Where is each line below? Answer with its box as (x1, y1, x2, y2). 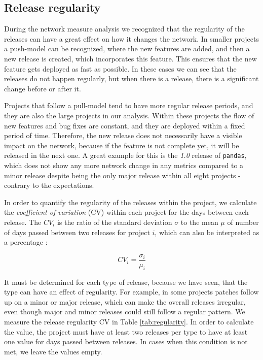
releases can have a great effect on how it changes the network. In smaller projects (4, 33, 259, 44)
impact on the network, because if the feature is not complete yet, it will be (4, 140, 239, 150)
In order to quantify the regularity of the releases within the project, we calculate (4, 197, 257, 207)
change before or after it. (4, 83, 81, 93)
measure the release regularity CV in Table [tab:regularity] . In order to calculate (4, 316, 254, 326)
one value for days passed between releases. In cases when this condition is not (4, 336, 248, 347)
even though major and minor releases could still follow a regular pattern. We (4, 306, 245, 317)
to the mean (180, 216, 218, 227)
